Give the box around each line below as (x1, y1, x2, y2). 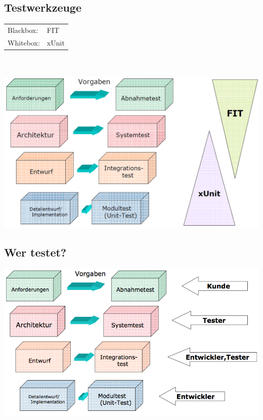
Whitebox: (8, 37, 40, 48)
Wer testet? (4, 244, 67, 260)
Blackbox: (8, 24, 38, 35)
